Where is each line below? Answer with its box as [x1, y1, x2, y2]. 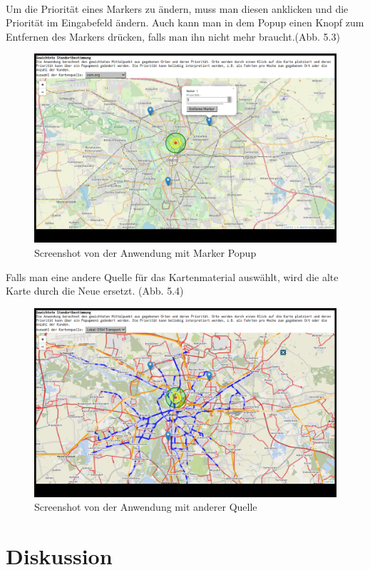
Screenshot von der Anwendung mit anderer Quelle [34, 499, 257, 514]
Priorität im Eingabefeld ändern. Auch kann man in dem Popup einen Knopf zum [6, 15, 364, 30]
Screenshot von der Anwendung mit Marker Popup [34, 245, 257, 260]
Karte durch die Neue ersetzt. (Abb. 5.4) [6, 283, 184, 298]
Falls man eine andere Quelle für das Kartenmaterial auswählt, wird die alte [6, 269, 339, 284]
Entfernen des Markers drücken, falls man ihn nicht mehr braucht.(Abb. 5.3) [6, 29, 340, 44]
